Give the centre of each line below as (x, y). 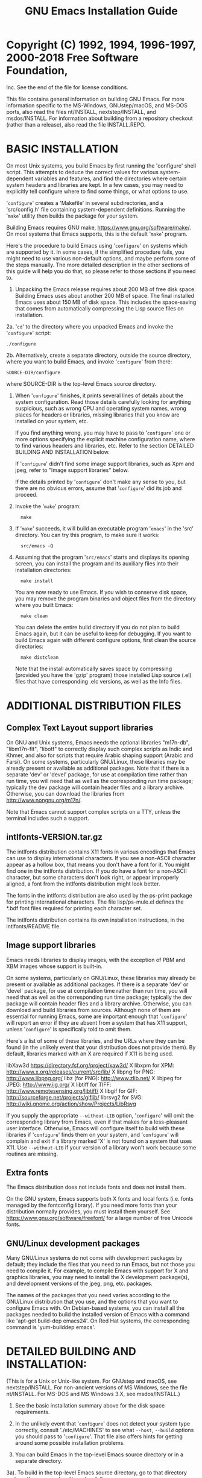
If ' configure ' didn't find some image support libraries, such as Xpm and (105, 464)
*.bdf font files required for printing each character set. (74, 908)
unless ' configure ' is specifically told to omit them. (69, 1029)
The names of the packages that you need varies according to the (88, 1295)
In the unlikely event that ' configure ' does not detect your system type (103, 1424)
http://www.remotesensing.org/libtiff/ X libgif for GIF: (72, 1091)
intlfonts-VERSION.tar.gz (54, 837)
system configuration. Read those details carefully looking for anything (103, 401)
